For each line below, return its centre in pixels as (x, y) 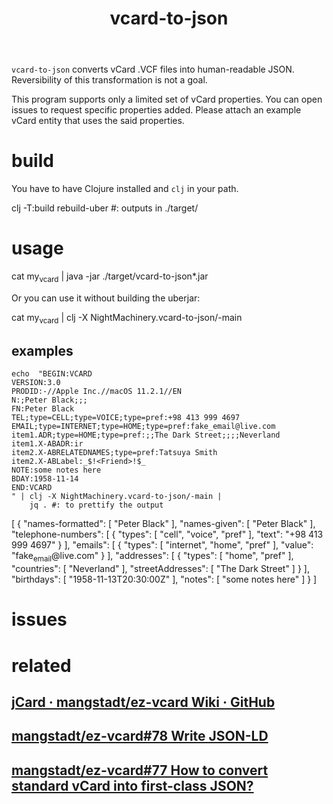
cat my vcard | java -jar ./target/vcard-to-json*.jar (110, 277)
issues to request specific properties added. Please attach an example (156, 110)
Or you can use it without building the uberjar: (106, 298)
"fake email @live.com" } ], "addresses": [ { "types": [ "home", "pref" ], (152, 557)
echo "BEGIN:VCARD (52, 374)
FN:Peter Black (43, 409)
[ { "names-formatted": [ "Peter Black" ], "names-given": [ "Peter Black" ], (163, 524)
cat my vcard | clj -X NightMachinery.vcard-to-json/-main (127, 318)
